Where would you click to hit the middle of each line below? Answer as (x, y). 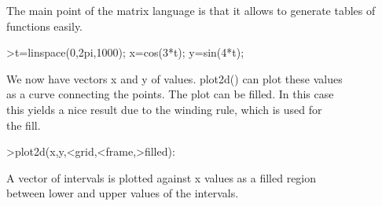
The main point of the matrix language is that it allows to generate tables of (191, 10)
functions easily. (45, 26)
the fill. (24, 125)
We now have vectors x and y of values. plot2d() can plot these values (174, 78)
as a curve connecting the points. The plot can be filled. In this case (170, 94)
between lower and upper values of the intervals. (123, 193)
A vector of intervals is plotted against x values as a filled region (162, 177)
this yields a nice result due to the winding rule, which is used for (164, 109)
